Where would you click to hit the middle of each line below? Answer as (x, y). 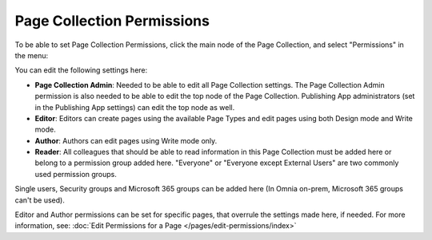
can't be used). (40, 200)
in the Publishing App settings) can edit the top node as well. (135, 107)
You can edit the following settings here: (81, 70)
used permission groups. (76, 174)
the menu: (31, 55)
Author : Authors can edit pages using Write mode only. (126, 140)
